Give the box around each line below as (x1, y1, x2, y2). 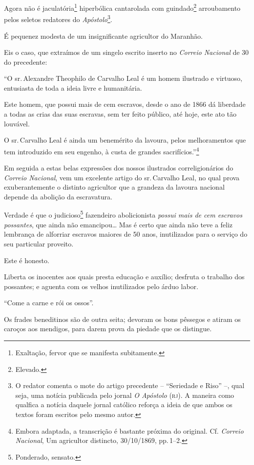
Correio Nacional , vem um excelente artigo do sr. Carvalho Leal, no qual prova (4, 172, 240, 182)
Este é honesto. (4, 255, 49, 265)
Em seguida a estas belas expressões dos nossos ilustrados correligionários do (4, 163, 233, 173)
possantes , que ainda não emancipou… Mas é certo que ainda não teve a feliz (4, 219, 233, 229)
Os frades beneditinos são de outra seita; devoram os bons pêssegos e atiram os (4, 314, 241, 324)
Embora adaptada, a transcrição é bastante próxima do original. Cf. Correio (15, 425, 244, 436)
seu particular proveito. (4, 238, 74, 248)
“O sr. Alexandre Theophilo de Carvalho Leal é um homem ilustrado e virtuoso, (4, 73, 242, 83)
